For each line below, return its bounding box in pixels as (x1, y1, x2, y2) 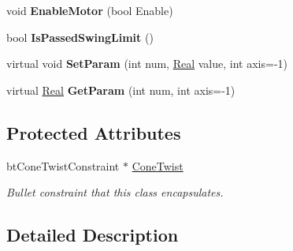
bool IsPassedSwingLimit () (6, 28, 154, 45)
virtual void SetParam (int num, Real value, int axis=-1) (6, 55, 287, 72)
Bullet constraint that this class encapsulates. (6, 184, 224, 200)
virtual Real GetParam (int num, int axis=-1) (6, 81, 236, 98)
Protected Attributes (6, 120, 181, 144)
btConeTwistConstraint (6, 157, 120, 174)
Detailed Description (6, 223, 179, 247)
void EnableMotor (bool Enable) (6, 2, 173, 18)
